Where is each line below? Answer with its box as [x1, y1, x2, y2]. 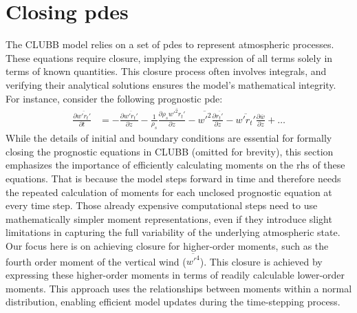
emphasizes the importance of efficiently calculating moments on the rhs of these [6, 158, 345, 172]
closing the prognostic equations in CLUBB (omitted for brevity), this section [6, 144, 334, 158]
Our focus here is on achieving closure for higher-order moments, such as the [6, 239, 329, 253]
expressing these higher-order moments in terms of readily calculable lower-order [6, 267, 345, 281]
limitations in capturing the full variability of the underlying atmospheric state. [6, 225, 340, 239]
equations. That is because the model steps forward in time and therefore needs [6, 171, 341, 186]
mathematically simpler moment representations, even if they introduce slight [6, 211, 332, 226]
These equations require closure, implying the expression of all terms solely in [6, 50, 333, 65]
